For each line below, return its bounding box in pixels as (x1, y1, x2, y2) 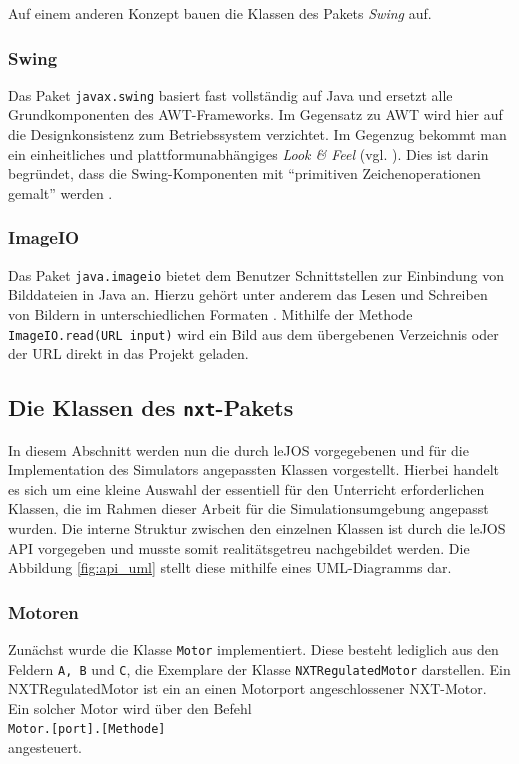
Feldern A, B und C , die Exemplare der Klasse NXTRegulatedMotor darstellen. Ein (8, 658, 511, 679)
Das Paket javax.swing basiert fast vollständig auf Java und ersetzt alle (8, 84, 453, 105)
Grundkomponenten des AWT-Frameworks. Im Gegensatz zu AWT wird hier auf (8, 104, 503, 125)
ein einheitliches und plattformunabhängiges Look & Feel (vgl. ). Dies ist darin (8, 143, 489, 164)
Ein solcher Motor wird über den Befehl (8, 697, 252, 718)
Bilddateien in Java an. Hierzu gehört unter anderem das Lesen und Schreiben (8, 284, 488, 305)
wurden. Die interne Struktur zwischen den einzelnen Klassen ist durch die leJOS (8, 517, 506, 538)
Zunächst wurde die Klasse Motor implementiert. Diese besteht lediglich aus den (8, 638, 499, 659)
